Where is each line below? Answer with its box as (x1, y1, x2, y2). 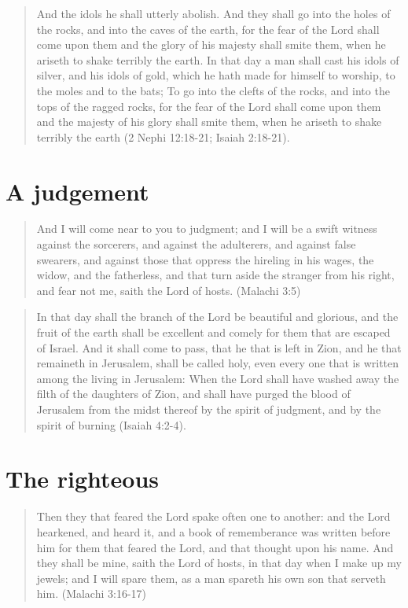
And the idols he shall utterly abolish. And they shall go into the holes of (36, 6, 391, 21)
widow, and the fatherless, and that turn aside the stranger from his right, (36, 267, 395, 283)
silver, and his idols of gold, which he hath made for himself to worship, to (36, 67, 395, 83)
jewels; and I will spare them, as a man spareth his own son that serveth (36, 569, 386, 586)
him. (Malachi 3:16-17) (36, 585, 147, 602)
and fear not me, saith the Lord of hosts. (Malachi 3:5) (36, 282, 301, 298)
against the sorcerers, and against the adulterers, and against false (36, 236, 356, 252)
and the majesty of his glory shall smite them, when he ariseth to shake (36, 113, 382, 130)
